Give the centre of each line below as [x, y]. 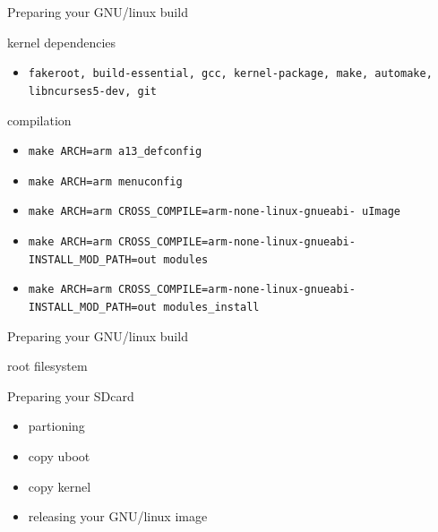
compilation [39, 120]
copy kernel [60, 486]
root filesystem [47, 366]
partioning [56, 426]
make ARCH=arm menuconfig [105, 181]
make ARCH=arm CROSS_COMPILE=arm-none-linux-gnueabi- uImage [215, 212]
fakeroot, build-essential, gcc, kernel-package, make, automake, [230, 74]
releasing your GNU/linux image [118, 516]
